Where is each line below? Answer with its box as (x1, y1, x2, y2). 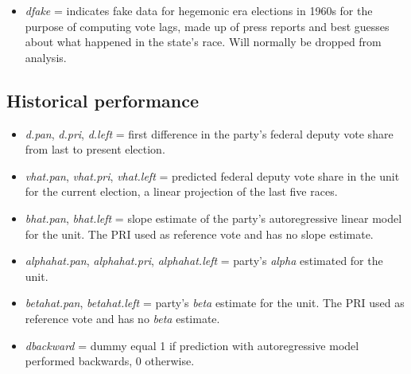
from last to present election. (25, 141, 165, 158)
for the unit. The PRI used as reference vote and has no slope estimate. (25, 225, 374, 242)
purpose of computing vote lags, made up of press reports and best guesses (25, 18, 390, 34)
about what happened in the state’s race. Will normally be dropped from (25, 33, 382, 50)
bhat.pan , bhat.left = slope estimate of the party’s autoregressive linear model (25, 209, 402, 226)
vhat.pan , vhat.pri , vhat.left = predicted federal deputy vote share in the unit (25, 167, 400, 184)
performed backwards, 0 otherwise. (25, 353, 195, 369)
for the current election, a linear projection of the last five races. (25, 183, 338, 200)
